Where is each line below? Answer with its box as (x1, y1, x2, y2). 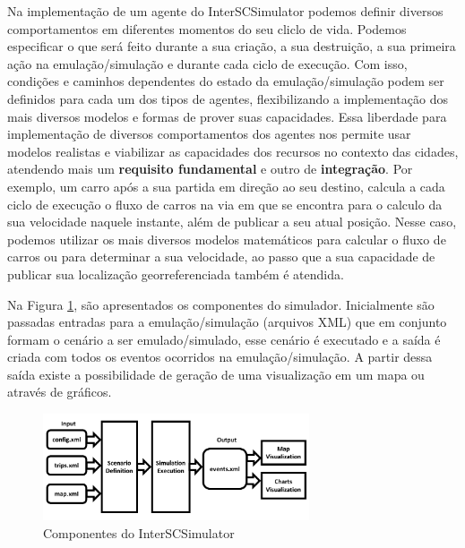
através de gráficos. (7, 382, 112, 401)
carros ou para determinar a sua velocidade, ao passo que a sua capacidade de (7, 247, 435, 266)
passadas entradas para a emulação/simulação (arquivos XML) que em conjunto (7, 313, 447, 331)
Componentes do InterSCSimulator (43, 523, 235, 542)
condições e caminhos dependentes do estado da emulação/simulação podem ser (7, 72, 444, 90)
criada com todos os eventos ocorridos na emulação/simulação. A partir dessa (7, 347, 433, 366)
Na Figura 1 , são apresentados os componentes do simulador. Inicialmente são (7, 295, 435, 313)
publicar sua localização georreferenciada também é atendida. (7, 264, 344, 283)
